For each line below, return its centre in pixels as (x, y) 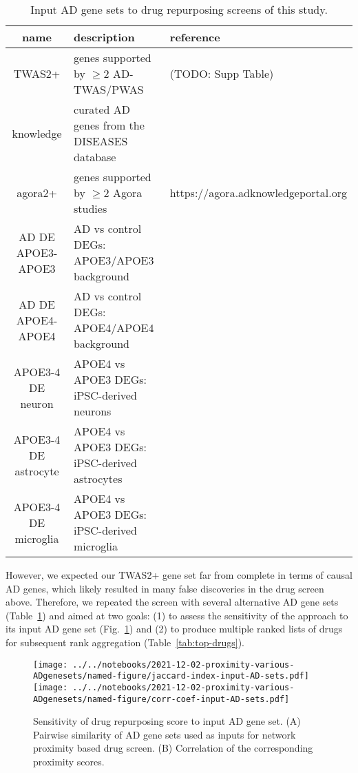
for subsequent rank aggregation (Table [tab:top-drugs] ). (125, 642)
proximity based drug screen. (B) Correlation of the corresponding (173, 748)
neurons (93, 411)
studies (91, 208)
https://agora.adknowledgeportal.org (258, 193)
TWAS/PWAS (109, 89)
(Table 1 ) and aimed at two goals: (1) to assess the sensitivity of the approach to (177, 615)
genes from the (109, 125)
